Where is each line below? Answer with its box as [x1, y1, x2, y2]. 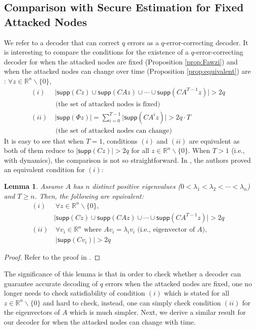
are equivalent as [189, 135, 240, 146]
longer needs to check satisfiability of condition [4, 288, 145, 298]
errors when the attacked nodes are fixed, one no [105, 278, 252, 288]
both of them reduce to [4, 145, 74, 155]
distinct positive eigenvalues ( [92, 181, 181, 191]
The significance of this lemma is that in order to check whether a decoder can [4, 268, 241, 278]
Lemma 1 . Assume [4, 181, 64, 191]
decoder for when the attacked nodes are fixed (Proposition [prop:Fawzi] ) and [4, 56, 238, 66]
